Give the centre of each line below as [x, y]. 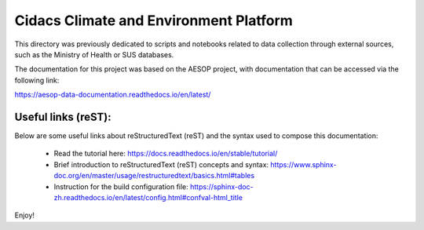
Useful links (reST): [63, 117]
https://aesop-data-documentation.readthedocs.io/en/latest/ [113, 95]
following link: [37, 80]
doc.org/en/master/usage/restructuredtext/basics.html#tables [154, 176]
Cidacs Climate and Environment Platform [154, 20]
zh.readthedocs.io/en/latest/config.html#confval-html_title [148, 197]
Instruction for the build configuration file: [121, 186]
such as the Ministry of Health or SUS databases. [94, 54]
